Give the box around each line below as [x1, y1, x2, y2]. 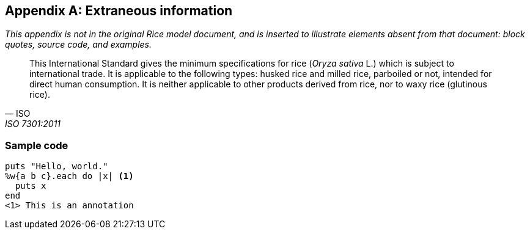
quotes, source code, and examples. [5, 39, 152, 50]
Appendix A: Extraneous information [5, 3, 233, 18]
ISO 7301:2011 [5, 119, 61, 130]
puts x [15, 181, 46, 191]
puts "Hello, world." [5, 161, 108, 172]
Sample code [5, 139, 68, 152]
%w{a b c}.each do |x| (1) [5, 171, 134, 181]
